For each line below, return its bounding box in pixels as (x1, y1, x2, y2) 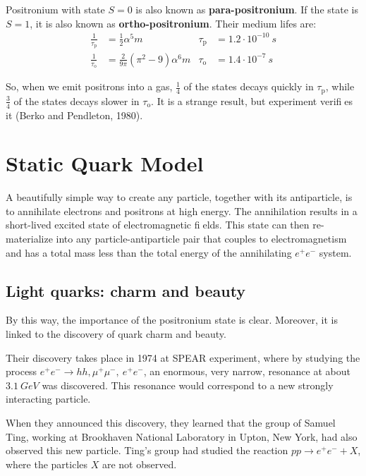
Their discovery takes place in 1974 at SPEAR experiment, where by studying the (6, 350, 360, 365)
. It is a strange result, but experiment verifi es (151, 93, 353, 108)
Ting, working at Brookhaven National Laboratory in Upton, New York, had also (6, 429, 358, 444)
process (6, 364, 37, 379)
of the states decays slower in (13, 93, 140, 108)
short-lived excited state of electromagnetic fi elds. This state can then (6, 217, 310, 232)
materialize (6, 231, 53, 245)
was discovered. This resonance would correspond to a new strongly (42, 377, 334, 392)
